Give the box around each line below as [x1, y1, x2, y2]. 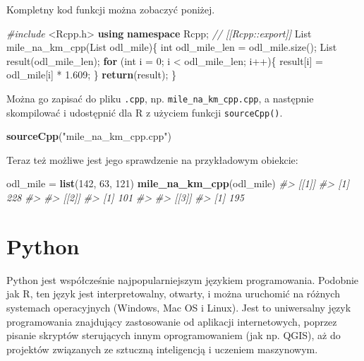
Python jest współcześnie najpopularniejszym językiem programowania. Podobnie [6, 272, 359, 287]
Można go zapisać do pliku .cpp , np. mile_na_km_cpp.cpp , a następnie [6, 90, 314, 105]
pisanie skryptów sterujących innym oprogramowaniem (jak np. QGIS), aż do [6, 328, 341, 343]
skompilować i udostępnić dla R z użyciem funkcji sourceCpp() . [6, 105, 283, 119]
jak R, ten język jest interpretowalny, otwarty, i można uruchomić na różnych [6, 286, 340, 301]
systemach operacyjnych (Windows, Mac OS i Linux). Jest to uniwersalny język [6, 300, 351, 314]
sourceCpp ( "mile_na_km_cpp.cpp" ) [6, 129, 171, 143]
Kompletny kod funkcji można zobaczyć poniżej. [6, 2, 215, 16]
